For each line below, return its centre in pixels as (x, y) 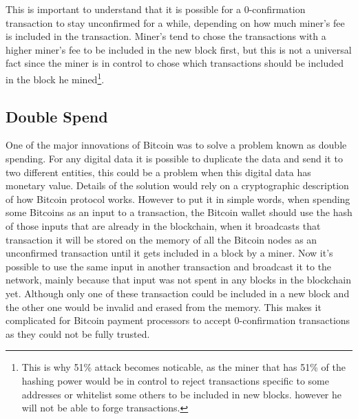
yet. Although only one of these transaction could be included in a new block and (178, 293)
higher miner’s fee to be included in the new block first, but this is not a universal (179, 49)
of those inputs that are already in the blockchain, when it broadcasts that (163, 225)
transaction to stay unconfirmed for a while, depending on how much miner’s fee (175, 22)
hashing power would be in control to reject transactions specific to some (175, 380)
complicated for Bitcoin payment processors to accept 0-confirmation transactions (178, 320)
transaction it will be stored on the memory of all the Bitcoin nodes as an (161, 239)
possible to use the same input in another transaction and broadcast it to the (169, 266)
